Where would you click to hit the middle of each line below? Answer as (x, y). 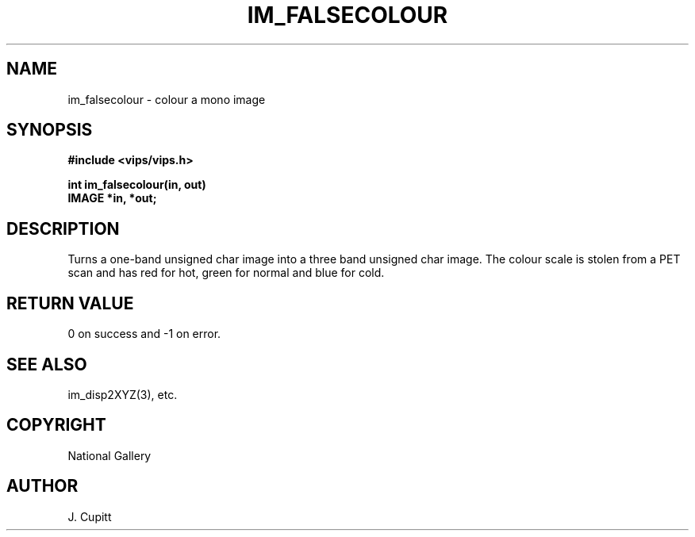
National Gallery (109, 455)
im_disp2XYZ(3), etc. (123, 394)
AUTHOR (42, 486)
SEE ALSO (47, 364)
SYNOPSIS (50, 130)
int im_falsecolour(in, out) (137, 185)
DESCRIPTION (63, 228)
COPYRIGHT (56, 425)
